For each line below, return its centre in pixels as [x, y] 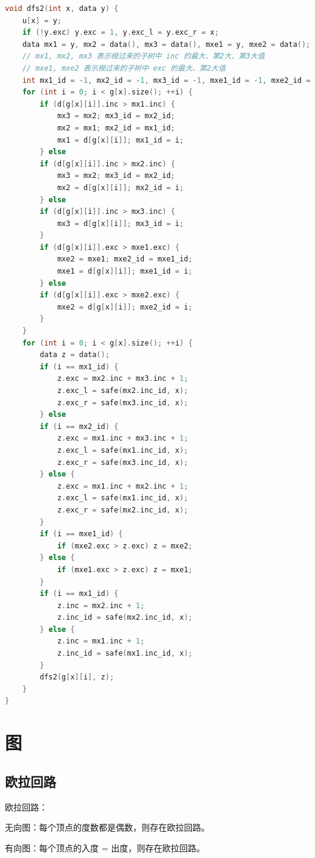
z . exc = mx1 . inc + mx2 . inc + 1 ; [122, 486]
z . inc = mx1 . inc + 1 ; [101, 641]
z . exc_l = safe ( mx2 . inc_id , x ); [122, 391]
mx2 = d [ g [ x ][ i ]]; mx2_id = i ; [120, 187]
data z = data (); [75, 355]
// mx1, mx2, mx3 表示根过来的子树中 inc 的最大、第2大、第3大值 [143, 56]
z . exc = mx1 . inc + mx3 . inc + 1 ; [122, 438]
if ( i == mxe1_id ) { [81, 534]
